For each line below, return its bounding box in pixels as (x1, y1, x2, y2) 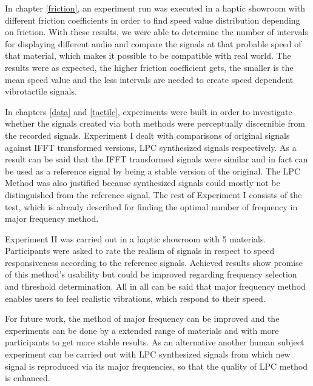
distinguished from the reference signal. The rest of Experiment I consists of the (5, 188, 302, 201)
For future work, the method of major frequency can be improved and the (5, 312, 280, 325)
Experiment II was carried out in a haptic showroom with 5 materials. (5, 232, 266, 245)
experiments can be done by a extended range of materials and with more (5, 324, 279, 336)
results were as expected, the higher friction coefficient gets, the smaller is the (5, 61, 294, 73)
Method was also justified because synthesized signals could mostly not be (5, 176, 280, 189)
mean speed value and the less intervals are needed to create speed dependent (5, 73, 294, 85)
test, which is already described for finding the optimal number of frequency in (5, 200, 298, 213)
